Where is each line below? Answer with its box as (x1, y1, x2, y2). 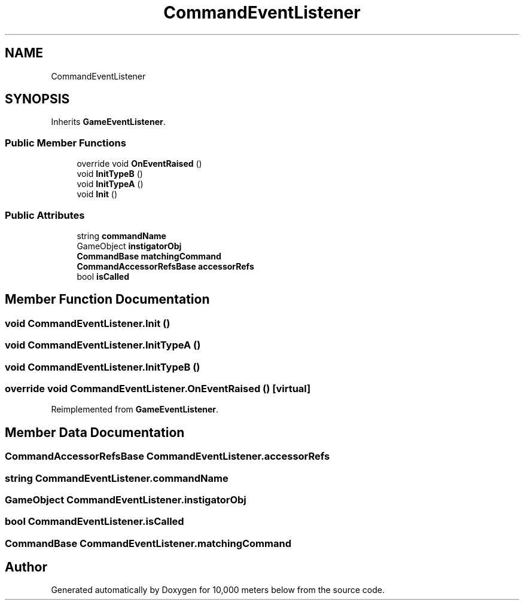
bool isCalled (77, 271, 129, 282)
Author (5, 560, 47, 575)
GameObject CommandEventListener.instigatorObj (5, 493, 246, 506)
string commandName (77, 230, 166, 241)
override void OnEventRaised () (77, 158, 202, 169)
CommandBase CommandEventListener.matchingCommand (5, 537, 291, 549)
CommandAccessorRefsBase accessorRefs (77, 261, 254, 271)
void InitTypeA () (77, 179, 144, 190)
